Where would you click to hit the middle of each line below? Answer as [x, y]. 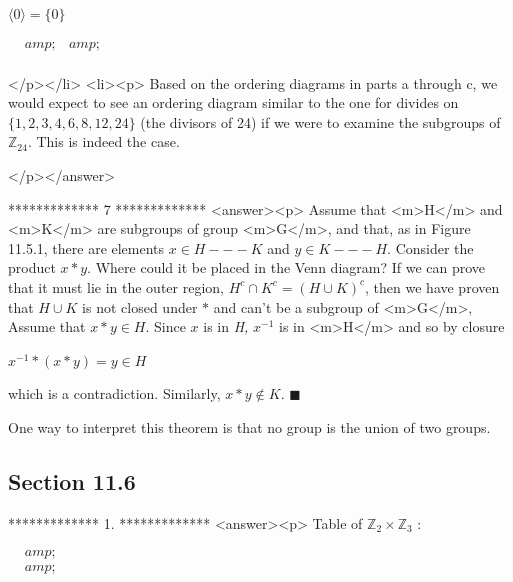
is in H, [226, 326]
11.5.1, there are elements [86, 247]
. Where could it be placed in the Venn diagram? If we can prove [286, 267]
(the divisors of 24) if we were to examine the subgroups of [320, 121]
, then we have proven [432, 286]
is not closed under [140, 306]
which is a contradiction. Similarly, [114, 393]
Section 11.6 [72, 480]
